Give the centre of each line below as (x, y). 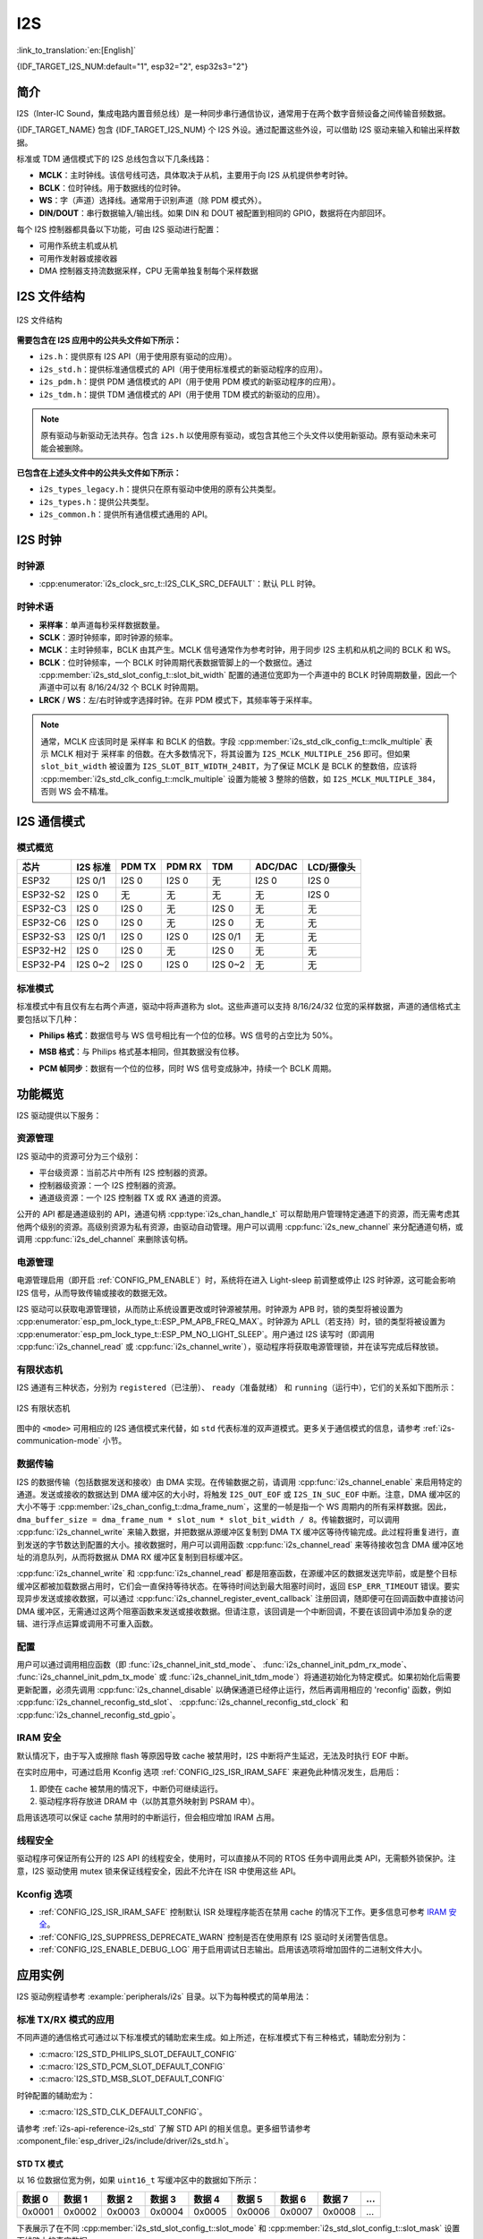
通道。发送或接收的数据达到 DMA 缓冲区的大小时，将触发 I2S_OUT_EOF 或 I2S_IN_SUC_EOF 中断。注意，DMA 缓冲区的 (238, 1495)
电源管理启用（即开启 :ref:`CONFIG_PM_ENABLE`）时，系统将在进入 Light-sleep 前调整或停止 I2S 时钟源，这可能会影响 (236, 1280)
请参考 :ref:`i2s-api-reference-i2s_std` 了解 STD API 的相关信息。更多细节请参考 (164, 2128)
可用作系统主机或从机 (78, 245)
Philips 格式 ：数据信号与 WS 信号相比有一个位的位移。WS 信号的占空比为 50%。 (188, 1035)
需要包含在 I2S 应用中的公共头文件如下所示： (99, 339)
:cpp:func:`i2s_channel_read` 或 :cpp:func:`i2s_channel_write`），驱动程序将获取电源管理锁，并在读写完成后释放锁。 (230, 1347)
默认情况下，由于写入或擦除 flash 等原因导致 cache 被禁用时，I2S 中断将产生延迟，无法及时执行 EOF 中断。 (215, 1755)
